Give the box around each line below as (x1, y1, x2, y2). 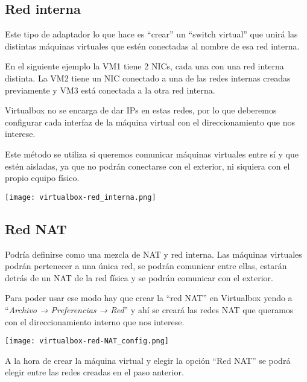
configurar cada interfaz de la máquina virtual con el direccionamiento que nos (5, 115, 295, 128)
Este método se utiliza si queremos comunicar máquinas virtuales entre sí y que (5, 147, 299, 160)
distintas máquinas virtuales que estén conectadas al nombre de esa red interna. (5, 39, 300, 52)
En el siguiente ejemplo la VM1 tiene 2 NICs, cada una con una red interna (5, 60, 284, 72)
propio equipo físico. (5, 171, 80, 184)
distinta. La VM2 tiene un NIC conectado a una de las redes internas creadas (5, 71, 291, 84)
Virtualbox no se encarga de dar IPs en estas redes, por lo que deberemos (5, 104, 277, 116)
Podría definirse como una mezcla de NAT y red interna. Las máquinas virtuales (5, 247, 302, 260)
